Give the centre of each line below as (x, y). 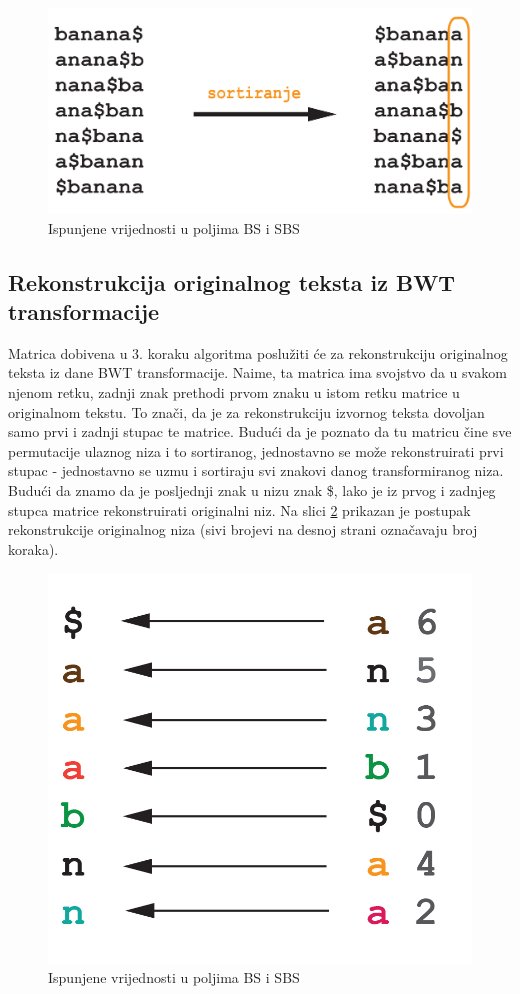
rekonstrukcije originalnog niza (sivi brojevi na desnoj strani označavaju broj (243, 529)
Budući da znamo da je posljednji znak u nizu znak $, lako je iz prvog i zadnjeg (252, 489)
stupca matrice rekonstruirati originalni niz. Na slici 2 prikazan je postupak (239, 509)
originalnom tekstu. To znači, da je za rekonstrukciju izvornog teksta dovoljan (246, 411)
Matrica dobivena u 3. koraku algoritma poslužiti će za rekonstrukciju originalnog (258, 352)
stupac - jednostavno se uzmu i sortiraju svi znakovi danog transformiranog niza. (256, 470)
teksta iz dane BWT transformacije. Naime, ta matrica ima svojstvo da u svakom (257, 372)
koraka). (33, 548)
